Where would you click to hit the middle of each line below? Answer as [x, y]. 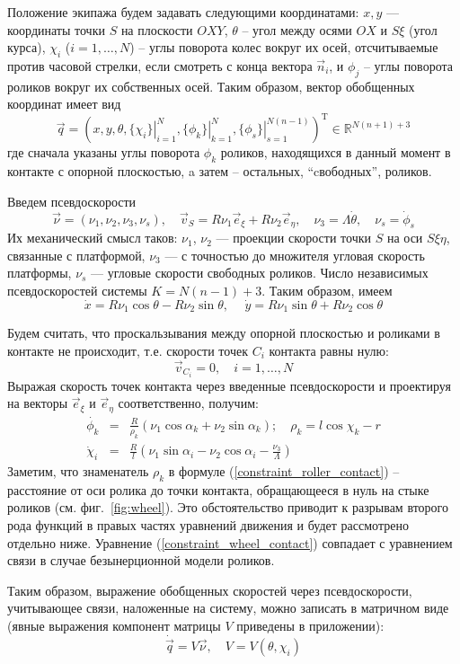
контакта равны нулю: [329, 350]
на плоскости [157, 29]
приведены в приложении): [310, 626]
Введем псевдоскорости [72, 201]
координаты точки [56, 29]
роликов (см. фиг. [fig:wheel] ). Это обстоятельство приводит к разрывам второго [228, 507]
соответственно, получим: [188, 403]
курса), [27, 47]
